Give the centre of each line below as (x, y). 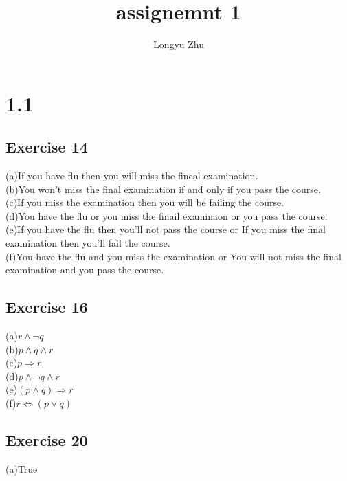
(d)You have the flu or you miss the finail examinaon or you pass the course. (167, 215)
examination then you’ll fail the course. (88, 243)
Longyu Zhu (179, 44)
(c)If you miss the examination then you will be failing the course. (145, 202)
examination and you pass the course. (85, 270)
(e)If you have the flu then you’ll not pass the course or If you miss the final (166, 229)
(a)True (22, 468)
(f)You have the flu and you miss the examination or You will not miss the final (173, 256)
